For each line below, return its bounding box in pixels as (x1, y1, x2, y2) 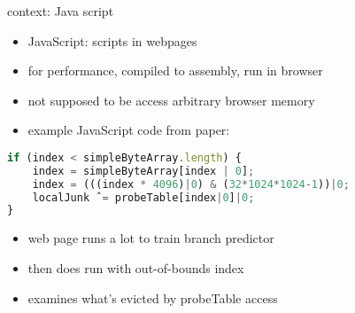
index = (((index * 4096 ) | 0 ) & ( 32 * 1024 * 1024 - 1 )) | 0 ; (32, 177, 350, 191)
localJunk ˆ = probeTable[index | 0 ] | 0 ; (32, 191, 255, 204)
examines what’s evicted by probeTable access (27, 288, 278, 307)
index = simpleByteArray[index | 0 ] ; (32, 164, 255, 177)
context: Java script (7, 2, 114, 20)
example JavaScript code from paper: (27, 121, 230, 139)
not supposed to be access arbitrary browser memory (27, 90, 315, 109)
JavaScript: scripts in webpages (27, 31, 197, 50)
